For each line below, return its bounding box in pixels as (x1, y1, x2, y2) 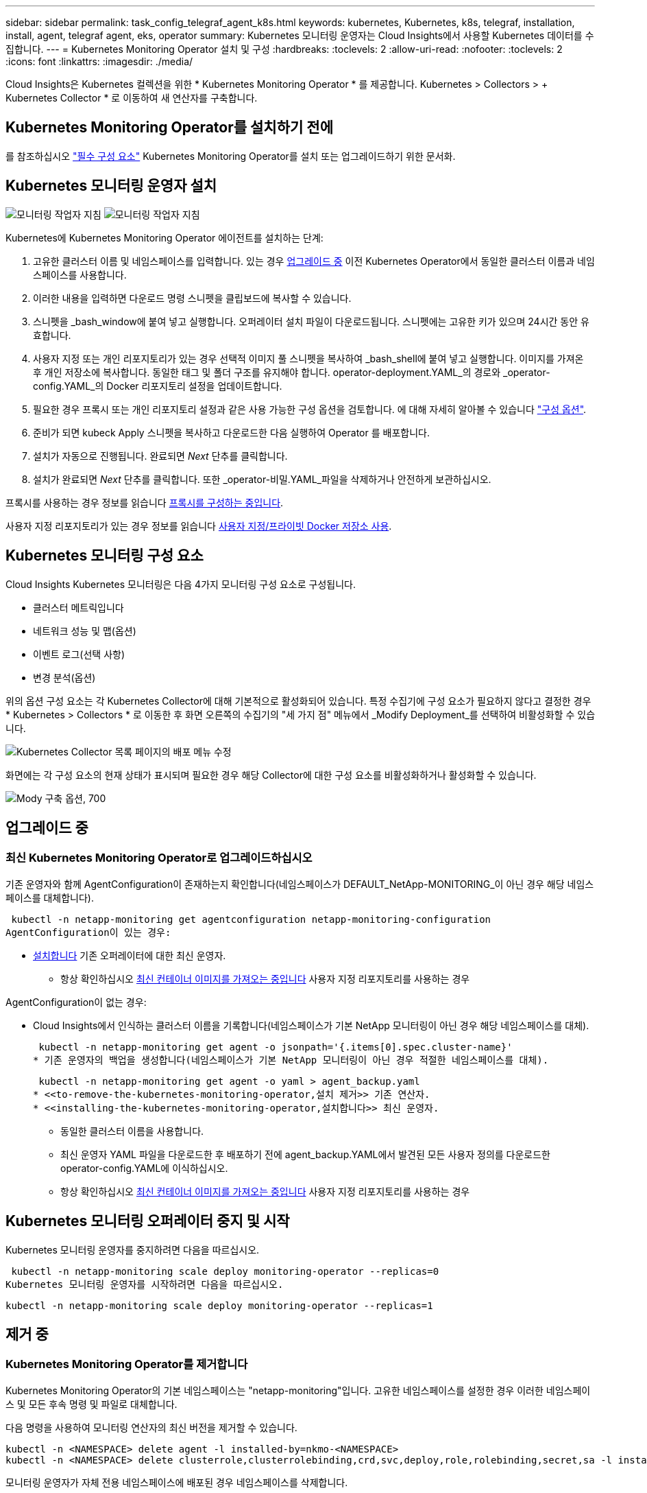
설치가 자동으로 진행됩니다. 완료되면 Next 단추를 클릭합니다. (33, 449, 288, 462)
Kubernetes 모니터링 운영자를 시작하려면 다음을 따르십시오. (5, 1278, 284, 1290)
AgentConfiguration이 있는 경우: (5, 926, 171, 938)
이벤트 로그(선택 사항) (33, 648, 125, 660)
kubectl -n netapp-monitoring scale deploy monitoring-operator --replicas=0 (11, 1265, 439, 1277)
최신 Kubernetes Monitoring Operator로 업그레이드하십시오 (5, 851, 313, 865)
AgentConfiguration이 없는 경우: (5, 996, 147, 1008)
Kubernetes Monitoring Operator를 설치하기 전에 (5, 119, 333, 137)
